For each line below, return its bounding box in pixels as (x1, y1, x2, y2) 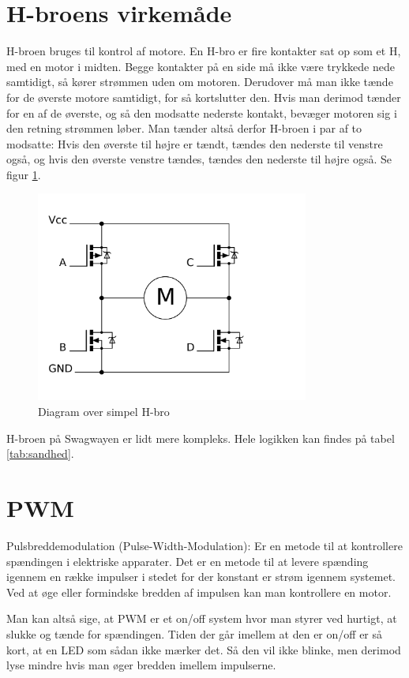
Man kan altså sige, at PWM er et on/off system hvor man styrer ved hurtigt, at (6, 610, 397, 627)
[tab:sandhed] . (6, 445, 74, 462)
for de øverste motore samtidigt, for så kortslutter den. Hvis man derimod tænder (6, 88, 401, 105)
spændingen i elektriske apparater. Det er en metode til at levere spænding (6, 553, 369, 569)
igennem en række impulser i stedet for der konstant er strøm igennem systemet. (6, 568, 396, 585)
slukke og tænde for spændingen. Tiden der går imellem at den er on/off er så (6, 625, 383, 642)
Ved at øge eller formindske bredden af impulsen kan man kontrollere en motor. (6, 583, 392, 600)
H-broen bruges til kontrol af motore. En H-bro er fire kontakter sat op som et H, (6, 43, 401, 59)
